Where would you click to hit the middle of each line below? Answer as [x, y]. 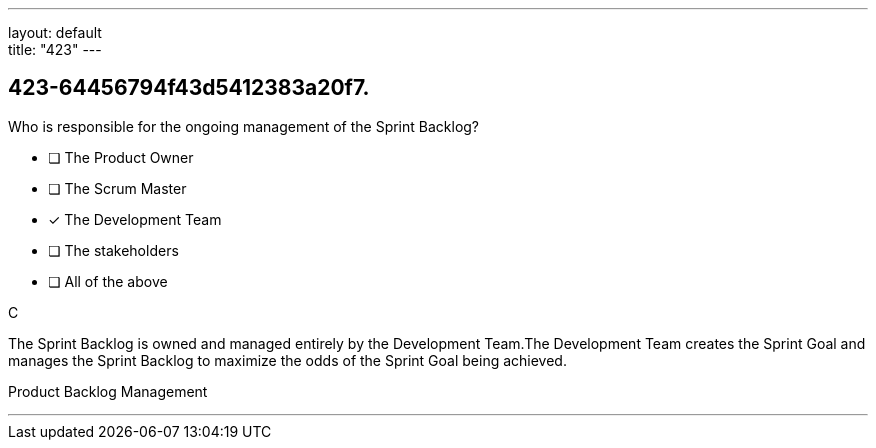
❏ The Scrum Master [117, 188]
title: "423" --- [55, 49]
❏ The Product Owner [121, 157]
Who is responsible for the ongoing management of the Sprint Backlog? [244, 126]
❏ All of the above [108, 281]
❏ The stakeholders [113, 250]
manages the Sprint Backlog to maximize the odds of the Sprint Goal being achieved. [287, 360]
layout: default [55, 32]
